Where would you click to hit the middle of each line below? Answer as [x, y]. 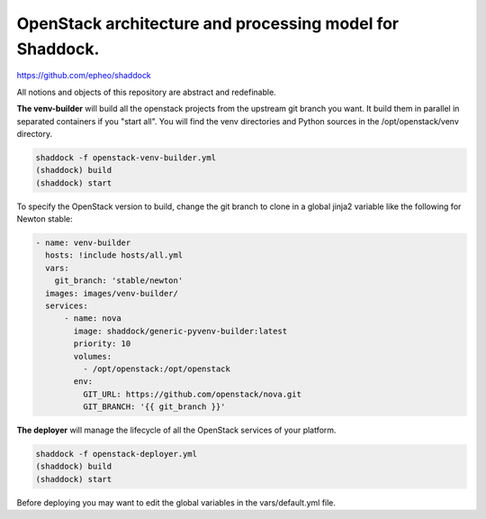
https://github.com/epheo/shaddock [84, 76]
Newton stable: [45, 219]
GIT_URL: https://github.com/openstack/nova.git [192, 394]
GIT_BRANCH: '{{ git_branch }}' [154, 407]
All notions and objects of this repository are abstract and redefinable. [146, 92]
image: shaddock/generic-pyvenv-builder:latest [180, 331]
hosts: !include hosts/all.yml [114, 255]
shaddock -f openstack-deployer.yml [117, 454]
